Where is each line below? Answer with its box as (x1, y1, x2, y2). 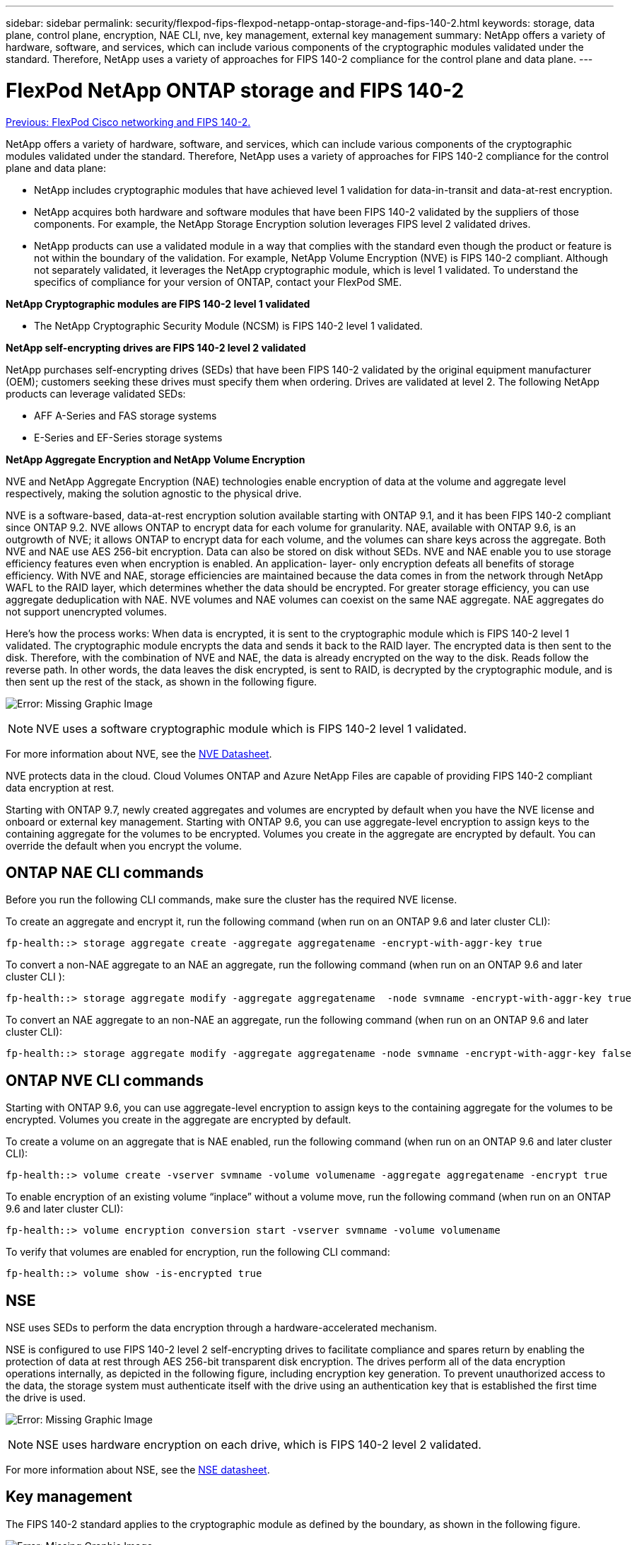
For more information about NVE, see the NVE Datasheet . (6, 747, 272, 760)
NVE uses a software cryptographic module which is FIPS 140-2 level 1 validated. (36, 721, 467, 736)
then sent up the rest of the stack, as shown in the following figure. (6, 675, 317, 688)
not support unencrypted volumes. (6, 605, 167, 618)
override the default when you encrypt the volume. (6, 839, 242, 852)
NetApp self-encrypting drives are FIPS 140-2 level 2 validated (6, 341, 306, 354)
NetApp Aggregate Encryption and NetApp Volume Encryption (6, 453, 305, 465)
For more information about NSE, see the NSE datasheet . (6, 1464, 270, 1476)
